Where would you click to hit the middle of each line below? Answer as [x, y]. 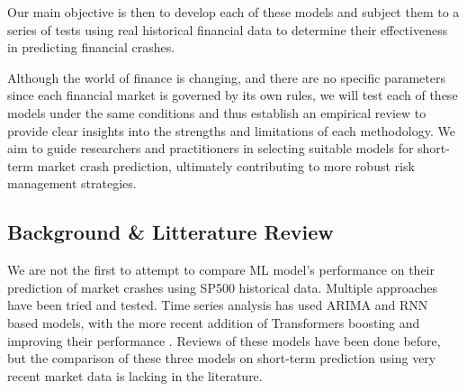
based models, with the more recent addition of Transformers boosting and [214, 322]
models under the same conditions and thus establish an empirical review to [217, 112]
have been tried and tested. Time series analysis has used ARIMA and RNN [218, 305]
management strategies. [72, 183]
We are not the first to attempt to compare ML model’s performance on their [221, 270]
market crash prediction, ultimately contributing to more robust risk [226, 165]
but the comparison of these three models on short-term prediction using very [222, 358]
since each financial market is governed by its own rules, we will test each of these [233, 95]
